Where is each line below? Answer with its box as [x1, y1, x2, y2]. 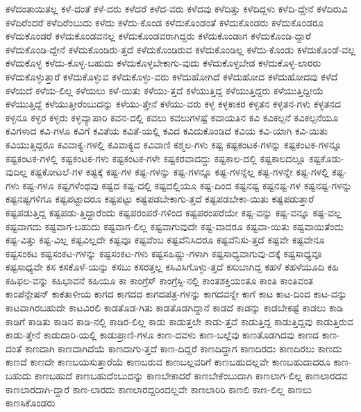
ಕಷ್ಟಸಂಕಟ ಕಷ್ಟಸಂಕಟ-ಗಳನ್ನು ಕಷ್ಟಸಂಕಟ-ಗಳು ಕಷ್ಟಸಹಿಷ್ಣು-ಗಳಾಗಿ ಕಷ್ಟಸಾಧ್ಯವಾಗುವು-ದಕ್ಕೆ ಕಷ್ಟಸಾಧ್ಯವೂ [6, 246, 322, 260]
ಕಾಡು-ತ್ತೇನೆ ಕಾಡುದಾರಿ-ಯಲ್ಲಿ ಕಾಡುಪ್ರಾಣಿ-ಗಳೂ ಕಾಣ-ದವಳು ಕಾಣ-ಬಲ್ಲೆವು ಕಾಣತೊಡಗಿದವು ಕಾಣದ [6, 327, 319, 342]
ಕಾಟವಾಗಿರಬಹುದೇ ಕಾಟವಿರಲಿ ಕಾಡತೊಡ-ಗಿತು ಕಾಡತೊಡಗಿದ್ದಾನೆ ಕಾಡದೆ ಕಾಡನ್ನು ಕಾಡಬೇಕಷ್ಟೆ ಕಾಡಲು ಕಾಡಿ [6, 300, 344, 315]
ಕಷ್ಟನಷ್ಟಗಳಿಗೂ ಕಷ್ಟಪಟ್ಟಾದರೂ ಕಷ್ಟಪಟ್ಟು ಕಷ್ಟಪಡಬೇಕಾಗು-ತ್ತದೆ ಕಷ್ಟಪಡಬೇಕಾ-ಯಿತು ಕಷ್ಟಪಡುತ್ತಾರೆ [6, 191, 314, 206]
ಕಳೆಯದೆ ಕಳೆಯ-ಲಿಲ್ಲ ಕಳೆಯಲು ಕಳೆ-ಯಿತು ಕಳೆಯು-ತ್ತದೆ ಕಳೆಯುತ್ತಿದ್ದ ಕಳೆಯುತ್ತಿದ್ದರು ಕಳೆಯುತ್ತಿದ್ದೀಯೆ [6, 83, 324, 97]
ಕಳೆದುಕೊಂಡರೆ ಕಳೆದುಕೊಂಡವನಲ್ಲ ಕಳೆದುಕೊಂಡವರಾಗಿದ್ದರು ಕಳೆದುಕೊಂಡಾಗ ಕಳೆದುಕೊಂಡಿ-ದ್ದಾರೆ [6, 28, 311, 43]
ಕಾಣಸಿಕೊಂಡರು [6, 395, 56, 410]
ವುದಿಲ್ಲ [6, 164, 28, 179]
